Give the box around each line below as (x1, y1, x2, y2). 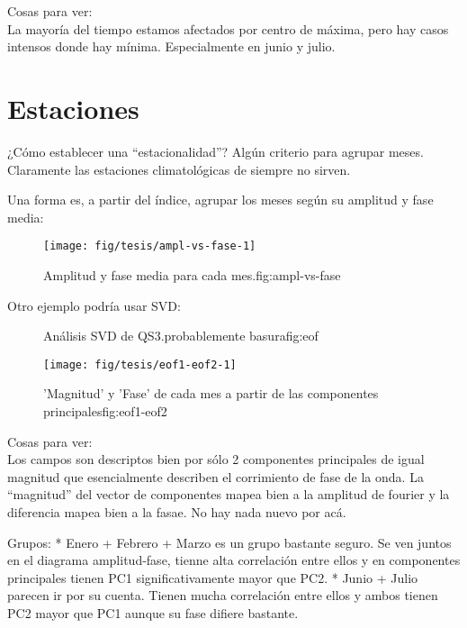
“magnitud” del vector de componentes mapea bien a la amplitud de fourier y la (7, 485, 450, 504)
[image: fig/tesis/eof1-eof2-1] (43, 358, 237, 371)
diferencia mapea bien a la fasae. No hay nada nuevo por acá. (7, 502, 346, 521)
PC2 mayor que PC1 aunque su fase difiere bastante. (7, 603, 299, 622)
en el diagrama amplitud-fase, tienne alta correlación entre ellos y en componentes (7, 551, 461, 569)
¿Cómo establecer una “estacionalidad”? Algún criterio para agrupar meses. (7, 141, 424, 160)
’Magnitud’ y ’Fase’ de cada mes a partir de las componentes (43, 384, 379, 403)
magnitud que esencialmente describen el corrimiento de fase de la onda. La (7, 467, 424, 486)
